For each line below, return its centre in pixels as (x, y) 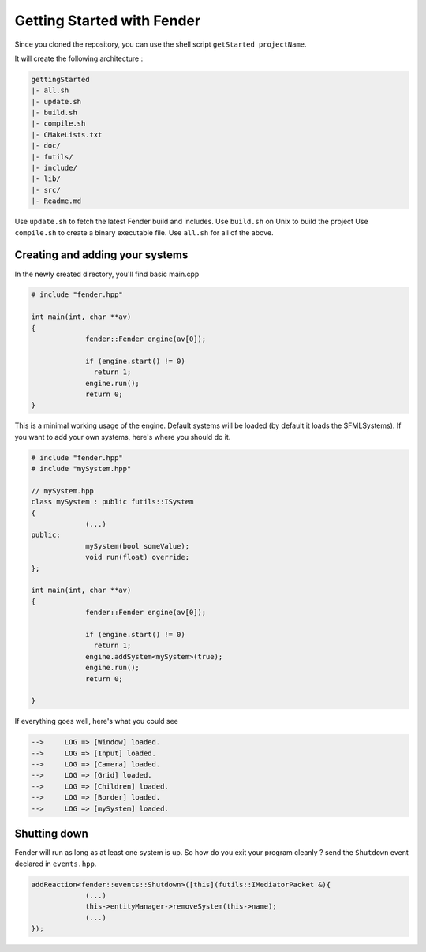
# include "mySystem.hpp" (81, 469)
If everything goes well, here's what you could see (97, 721)
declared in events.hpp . (56, 864)
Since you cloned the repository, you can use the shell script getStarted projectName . (161, 44)
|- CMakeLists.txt (67, 135)
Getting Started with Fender (108, 21)
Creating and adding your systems (101, 255)
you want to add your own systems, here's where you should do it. (123, 437)
